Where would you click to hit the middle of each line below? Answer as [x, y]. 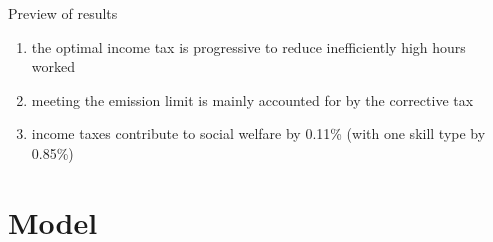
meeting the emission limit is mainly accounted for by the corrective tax [252, 99]
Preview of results [63, 13]
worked [53, 66]
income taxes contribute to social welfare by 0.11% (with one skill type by [258, 133]
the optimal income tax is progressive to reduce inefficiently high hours [248, 46]
